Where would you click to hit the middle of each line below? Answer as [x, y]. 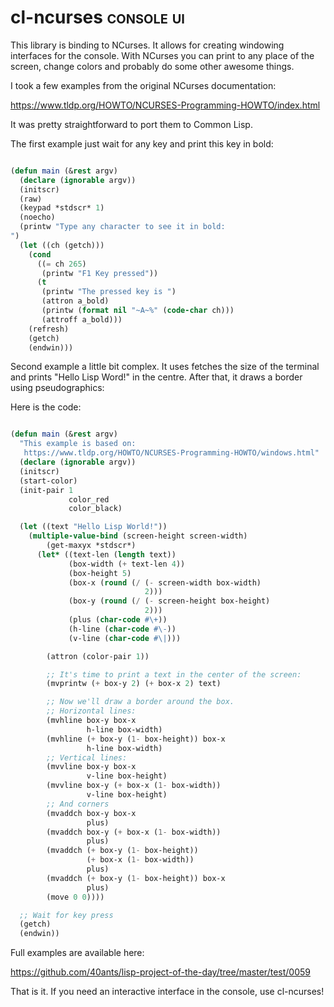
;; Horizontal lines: [91, 711]
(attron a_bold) [75, 301]
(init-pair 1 [46, 490]
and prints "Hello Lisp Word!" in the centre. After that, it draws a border [156, 377]
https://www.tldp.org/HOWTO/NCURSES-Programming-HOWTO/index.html [165, 105]
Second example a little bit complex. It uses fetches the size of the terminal [165, 367]
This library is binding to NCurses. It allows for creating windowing [147, 45]
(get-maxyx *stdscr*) [91, 546]
